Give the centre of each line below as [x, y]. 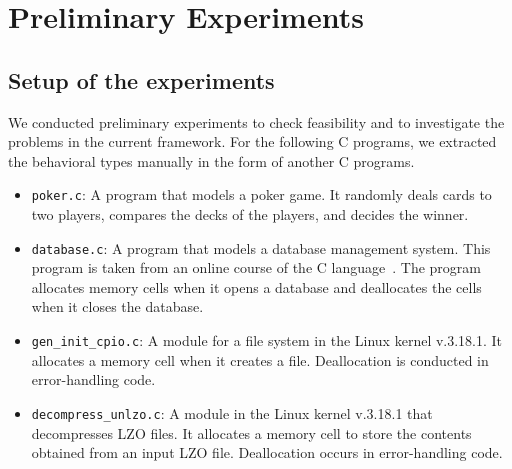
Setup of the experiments [141, 79]
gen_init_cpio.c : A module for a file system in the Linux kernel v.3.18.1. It [267, 340]
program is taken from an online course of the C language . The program [256, 267]
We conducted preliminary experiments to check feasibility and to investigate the [256, 121]
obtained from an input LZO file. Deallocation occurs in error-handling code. [267, 452]
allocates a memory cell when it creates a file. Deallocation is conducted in [260, 359]
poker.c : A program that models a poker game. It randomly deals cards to [261, 194]
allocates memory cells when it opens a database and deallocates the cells [256, 286]
